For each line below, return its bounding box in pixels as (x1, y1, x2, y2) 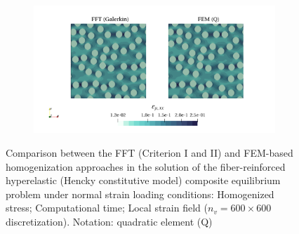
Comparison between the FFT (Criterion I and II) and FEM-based (6, 145, 293, 160)
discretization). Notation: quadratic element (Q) (6, 214, 213, 228)
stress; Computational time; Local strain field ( (6, 200, 208, 215)
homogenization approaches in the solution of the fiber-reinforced (6, 159, 286, 174)
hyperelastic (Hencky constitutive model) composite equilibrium (6, 173, 281, 188)
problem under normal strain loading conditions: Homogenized (6, 186, 274, 201)
